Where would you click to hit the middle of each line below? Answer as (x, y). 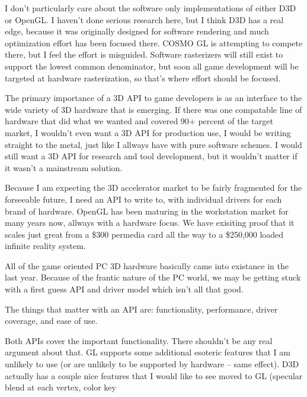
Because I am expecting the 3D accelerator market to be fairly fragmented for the (153, 188)
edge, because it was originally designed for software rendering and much (137, 31)
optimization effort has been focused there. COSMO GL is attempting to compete (154, 42)
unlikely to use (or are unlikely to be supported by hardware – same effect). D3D (152, 364)
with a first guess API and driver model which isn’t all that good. (124, 289)
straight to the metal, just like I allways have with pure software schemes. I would (153, 144)
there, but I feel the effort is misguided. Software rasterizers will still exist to (144, 54)
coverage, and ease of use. (51, 321)
